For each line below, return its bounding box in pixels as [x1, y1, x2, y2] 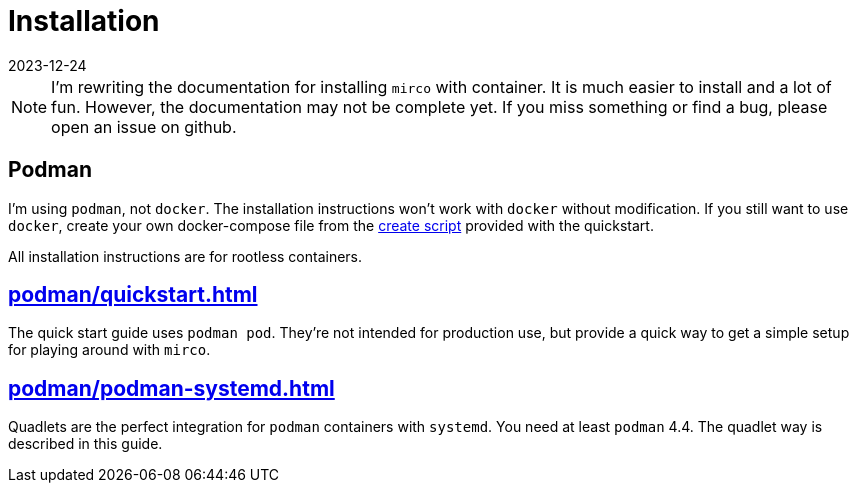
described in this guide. [8, 435, 163, 453]
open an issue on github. [51, 116, 237, 137]
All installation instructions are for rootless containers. [8, 247, 363, 265]
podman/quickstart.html [8, 282, 258, 308]
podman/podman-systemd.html [8, 375, 335, 401]
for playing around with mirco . [8, 341, 211, 359]
